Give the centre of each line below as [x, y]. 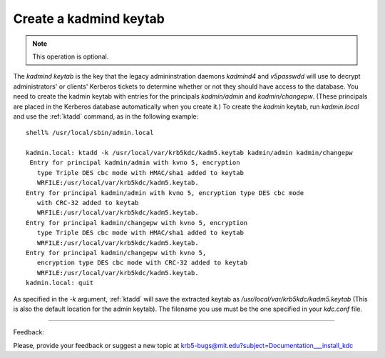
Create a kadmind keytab [89, 19]
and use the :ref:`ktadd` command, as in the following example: [106, 116]
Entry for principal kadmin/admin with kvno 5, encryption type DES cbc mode [165, 193]
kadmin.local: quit [60, 283]
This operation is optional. [71, 56]
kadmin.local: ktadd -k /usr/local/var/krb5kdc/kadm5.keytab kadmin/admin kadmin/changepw [189, 153]
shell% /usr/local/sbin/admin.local [90, 133]
